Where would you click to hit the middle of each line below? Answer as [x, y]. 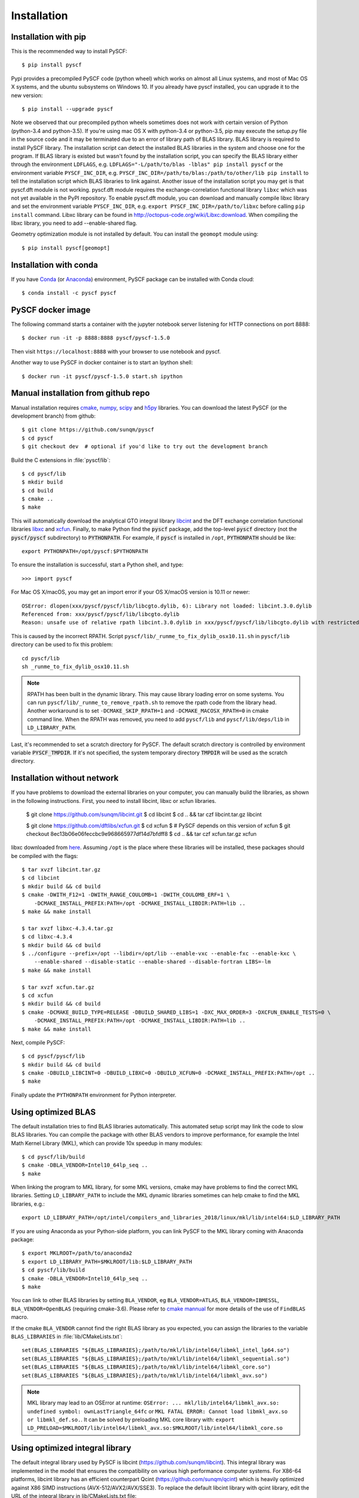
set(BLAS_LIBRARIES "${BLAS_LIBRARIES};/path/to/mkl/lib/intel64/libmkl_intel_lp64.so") [156, 1350]
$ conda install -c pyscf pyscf [69, 293]
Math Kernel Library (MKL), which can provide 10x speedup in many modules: [107, 1143]
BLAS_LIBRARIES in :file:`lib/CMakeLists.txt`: [67, 1336]
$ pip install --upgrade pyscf [68, 109]
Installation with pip [49, 37]
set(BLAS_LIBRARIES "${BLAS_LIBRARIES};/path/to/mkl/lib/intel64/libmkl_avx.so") [145, 1375]
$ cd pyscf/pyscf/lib [53, 1056]
